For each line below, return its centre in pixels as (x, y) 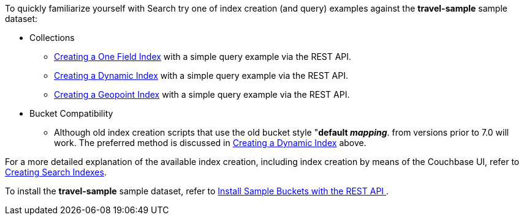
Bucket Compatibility (71, 113)
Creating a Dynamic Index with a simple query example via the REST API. (201, 75)
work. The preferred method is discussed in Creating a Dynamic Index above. (210, 143)
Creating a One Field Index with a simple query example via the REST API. (203, 57)
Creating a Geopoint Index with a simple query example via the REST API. (202, 94)
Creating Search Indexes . (56, 172)
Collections (52, 38)
